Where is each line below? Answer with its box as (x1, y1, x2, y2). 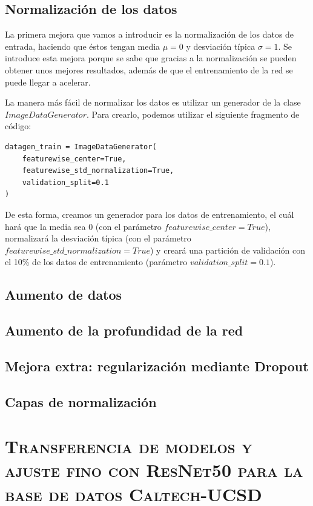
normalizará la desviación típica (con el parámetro (5, 232, 191, 245)
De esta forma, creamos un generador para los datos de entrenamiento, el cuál (5, 207, 294, 220)
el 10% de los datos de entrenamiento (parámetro (5, 255, 188, 268)
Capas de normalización (5, 392, 157, 411)
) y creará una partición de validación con (150, 243, 306, 256)
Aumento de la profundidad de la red (5, 321, 243, 340)
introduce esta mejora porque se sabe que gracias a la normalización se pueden (5, 52, 297, 64)
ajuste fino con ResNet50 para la (5, 457, 303, 482)
